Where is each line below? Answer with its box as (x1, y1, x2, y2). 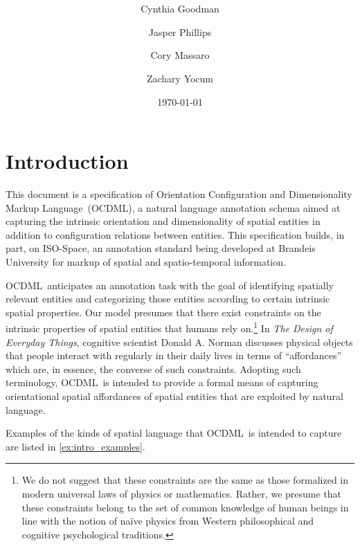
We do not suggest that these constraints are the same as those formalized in (21, 473, 349, 487)
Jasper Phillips (148, 24, 212, 39)
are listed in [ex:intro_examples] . (6, 439, 145, 453)
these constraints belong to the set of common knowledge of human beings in (21, 500, 349, 514)
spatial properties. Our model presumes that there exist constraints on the (6, 304, 321, 319)
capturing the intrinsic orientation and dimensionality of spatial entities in (6, 214, 321, 228)
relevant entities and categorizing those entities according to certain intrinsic (6, 291, 330, 306)
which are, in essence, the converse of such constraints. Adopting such (6, 361, 301, 376)
